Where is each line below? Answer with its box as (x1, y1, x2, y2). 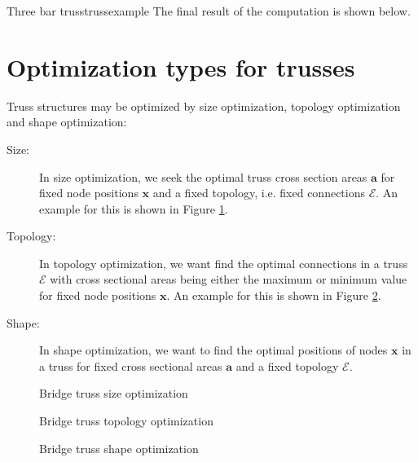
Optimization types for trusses (7, 50, 355, 83)
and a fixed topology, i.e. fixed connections (152, 184, 365, 201)
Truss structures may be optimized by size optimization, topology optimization (7, 97, 401, 114)
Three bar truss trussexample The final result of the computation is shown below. (7, 2, 411, 19)
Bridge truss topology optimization (39, 412, 213, 429)
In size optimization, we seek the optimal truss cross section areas (39, 168, 367, 185)
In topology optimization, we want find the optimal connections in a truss (39, 254, 408, 271)
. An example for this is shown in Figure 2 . (166, 287, 381, 304)
